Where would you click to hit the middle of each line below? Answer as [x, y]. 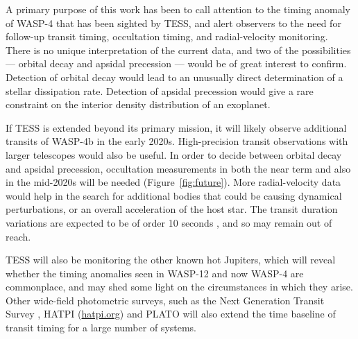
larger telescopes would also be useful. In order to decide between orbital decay [174, 154]
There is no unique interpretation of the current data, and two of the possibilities [178, 50]
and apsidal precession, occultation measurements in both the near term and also [178, 168]
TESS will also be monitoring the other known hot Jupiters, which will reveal [171, 260]
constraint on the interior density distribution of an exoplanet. [138, 104]
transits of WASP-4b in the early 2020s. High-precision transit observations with [177, 141]
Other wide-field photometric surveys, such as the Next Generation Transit [165, 300]
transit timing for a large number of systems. [101, 328]
